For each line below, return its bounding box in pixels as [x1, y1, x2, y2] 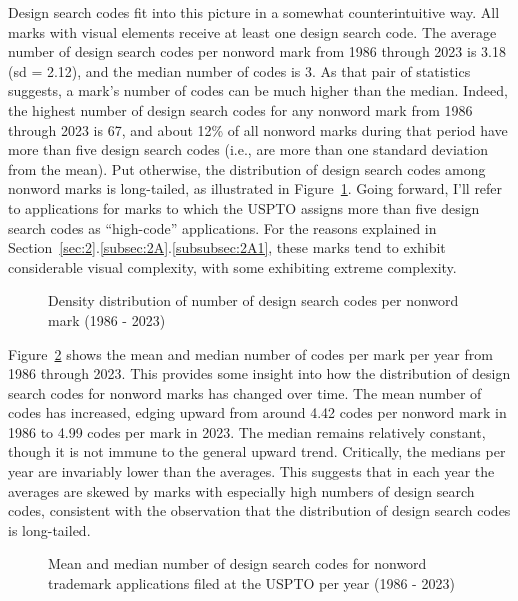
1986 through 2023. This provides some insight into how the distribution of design [8, 363, 511, 384]
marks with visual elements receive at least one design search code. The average [8, 21, 497, 42]
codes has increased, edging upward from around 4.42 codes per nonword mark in [8, 402, 507, 423]
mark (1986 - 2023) [48, 309, 166, 330]
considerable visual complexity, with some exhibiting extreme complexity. [8, 256, 457, 277]
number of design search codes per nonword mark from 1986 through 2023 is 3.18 [8, 41, 506, 62]
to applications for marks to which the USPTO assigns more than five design [8, 197, 480, 218]
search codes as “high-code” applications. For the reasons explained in [8, 217, 437, 238]
